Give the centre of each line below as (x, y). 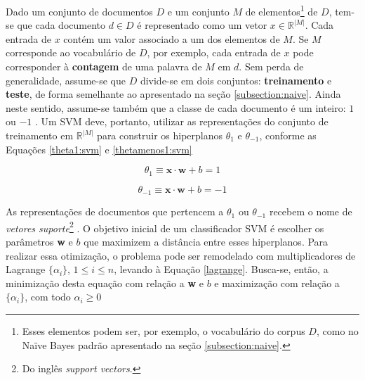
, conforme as (288, 135)
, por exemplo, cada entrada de (214, 52)
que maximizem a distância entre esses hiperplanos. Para (206, 241)
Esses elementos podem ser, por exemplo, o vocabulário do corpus (164, 330)
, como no (337, 330)
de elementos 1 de (281, 10)
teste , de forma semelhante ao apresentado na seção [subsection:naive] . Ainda (173, 94)
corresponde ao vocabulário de (71, 52)
